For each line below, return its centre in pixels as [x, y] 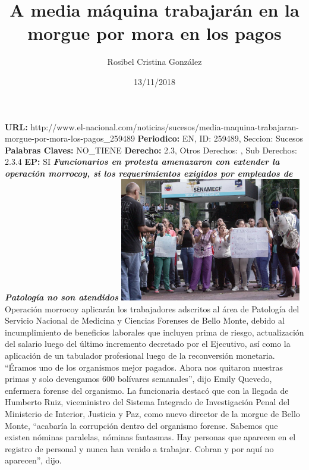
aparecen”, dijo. [33, 460]
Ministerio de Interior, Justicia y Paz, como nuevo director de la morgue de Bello [152, 414]
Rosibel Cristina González [154, 62]
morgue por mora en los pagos [154, 33]
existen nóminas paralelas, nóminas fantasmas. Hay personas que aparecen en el [150, 437]
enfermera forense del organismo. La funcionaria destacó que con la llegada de [147, 390]
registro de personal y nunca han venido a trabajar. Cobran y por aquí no [139, 448]
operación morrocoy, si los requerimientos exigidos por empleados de [149, 173]
